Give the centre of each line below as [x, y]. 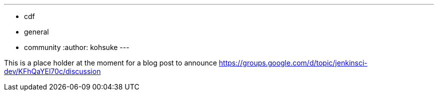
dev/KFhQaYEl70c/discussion [52, 71]
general [36, 32]
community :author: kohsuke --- [77, 47]
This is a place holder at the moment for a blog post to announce [110, 63]
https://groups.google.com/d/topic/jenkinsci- [293, 63]
